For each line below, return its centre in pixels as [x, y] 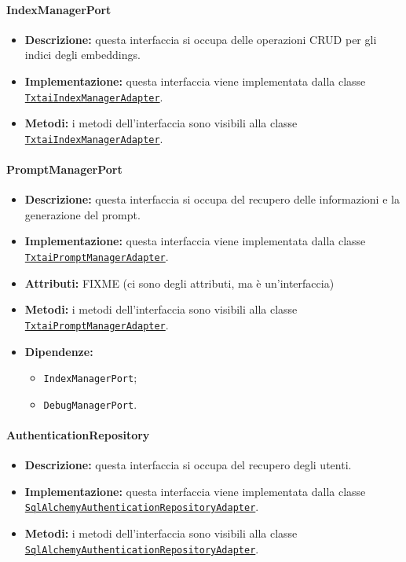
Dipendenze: [59, 351]
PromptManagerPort [64, 169]
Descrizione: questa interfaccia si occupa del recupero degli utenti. [188, 465]
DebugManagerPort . [90, 404]
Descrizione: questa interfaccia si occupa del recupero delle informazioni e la [212, 199]
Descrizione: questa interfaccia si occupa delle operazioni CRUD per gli [201, 39]
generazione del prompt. [82, 214]
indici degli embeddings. [82, 55]
